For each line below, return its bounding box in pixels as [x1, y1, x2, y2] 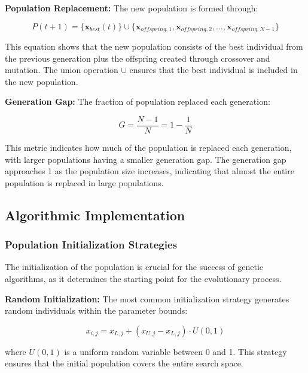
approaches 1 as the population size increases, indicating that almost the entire [5, 165, 294, 177]
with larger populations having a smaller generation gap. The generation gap [5, 153, 286, 165]
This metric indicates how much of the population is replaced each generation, [5, 141, 292, 154]
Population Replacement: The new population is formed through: [5, 2, 258, 14]
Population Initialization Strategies [5, 237, 178, 252]
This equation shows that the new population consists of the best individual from [5, 40, 303, 53]
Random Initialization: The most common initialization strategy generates [5, 292, 289, 305]
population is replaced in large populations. [5, 176, 164, 189]
